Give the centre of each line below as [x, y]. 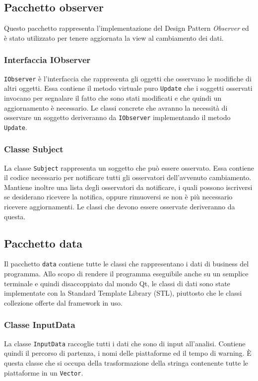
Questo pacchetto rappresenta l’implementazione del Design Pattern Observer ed [127, 28]
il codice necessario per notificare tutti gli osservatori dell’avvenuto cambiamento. [128, 177]
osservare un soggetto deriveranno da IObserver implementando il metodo [117, 117]
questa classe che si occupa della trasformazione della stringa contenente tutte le [126, 362]
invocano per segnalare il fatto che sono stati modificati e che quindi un [113, 97]
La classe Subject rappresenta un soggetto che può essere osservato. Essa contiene [129, 167]
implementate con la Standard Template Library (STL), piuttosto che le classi [123, 293]
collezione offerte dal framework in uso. [63, 302]
